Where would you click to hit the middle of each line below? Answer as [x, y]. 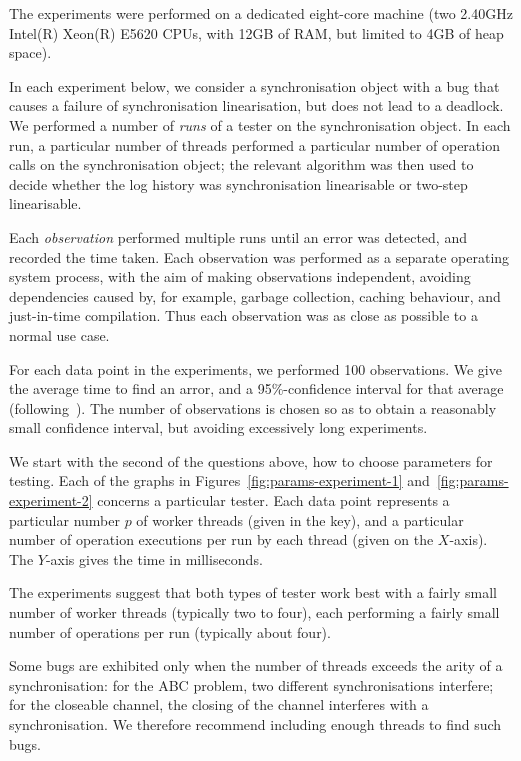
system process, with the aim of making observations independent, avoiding [240, 276]
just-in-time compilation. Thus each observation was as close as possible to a [243, 315]
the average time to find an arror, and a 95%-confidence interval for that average [256, 388]
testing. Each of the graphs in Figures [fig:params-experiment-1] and [219, 480]
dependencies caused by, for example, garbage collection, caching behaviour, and [255, 295]
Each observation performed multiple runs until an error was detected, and [238, 236]
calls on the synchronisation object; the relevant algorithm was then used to [241, 164]
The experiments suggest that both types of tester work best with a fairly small [253, 592]
